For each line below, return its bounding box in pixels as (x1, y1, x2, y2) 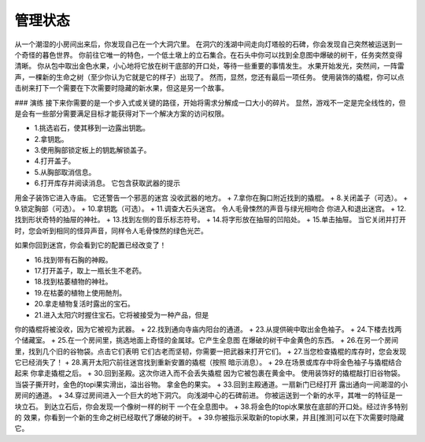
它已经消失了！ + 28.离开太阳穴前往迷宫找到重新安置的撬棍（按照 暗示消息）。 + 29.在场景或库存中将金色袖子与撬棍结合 (14, 358, 403, 367)
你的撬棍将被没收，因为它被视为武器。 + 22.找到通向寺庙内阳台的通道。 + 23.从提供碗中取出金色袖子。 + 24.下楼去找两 (14, 324, 402, 334)
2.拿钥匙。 (34, 134, 68, 143)
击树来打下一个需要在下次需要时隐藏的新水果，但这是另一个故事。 (14, 84, 228, 93)
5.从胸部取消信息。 (34, 167, 96, 176)
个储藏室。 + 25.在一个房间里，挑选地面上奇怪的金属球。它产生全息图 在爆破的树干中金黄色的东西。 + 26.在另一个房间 (14, 336, 399, 345)
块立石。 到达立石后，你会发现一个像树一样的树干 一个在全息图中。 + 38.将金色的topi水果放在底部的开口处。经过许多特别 (14, 402, 408, 411)
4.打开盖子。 (34, 156, 76, 165)
